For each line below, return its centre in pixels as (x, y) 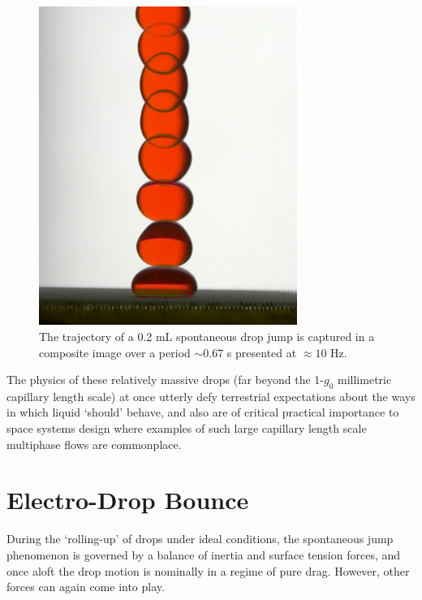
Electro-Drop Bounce (128, 500)
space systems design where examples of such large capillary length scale (187, 428)
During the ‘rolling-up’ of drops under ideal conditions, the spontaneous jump (200, 539)
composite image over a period (115, 352)
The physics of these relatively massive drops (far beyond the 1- (165, 380)
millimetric (365, 380)
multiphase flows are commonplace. (94, 444)
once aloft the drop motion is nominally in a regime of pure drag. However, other (208, 570)
